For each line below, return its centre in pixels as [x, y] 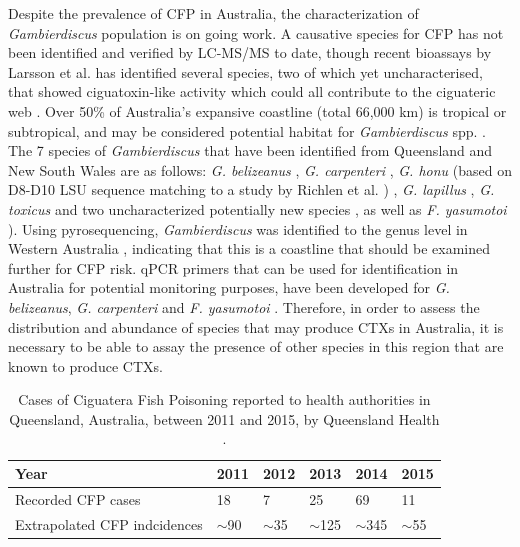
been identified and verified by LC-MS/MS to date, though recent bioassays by [250, 52]
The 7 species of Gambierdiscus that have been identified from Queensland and [250, 150]
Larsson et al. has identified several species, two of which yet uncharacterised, [245, 71]
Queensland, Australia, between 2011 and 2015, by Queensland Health [224, 418]
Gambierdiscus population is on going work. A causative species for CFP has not [256, 32]
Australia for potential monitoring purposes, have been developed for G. [229, 287]
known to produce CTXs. [85, 365]
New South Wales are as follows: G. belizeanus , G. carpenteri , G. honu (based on [260, 169]
